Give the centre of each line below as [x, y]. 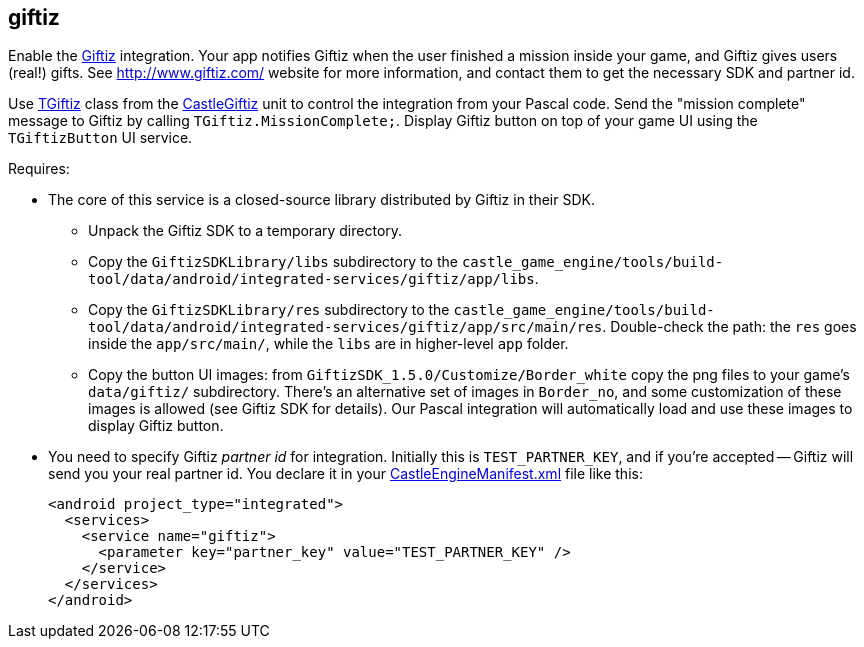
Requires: [39, 169]
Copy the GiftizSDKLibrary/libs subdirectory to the [273, 262]
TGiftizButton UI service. [100, 138]
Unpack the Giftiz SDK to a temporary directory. [245, 231]
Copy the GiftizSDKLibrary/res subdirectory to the [269, 310]
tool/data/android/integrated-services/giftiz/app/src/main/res [345, 327]
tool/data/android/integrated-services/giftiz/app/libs [311, 279]
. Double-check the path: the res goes [729, 327]
